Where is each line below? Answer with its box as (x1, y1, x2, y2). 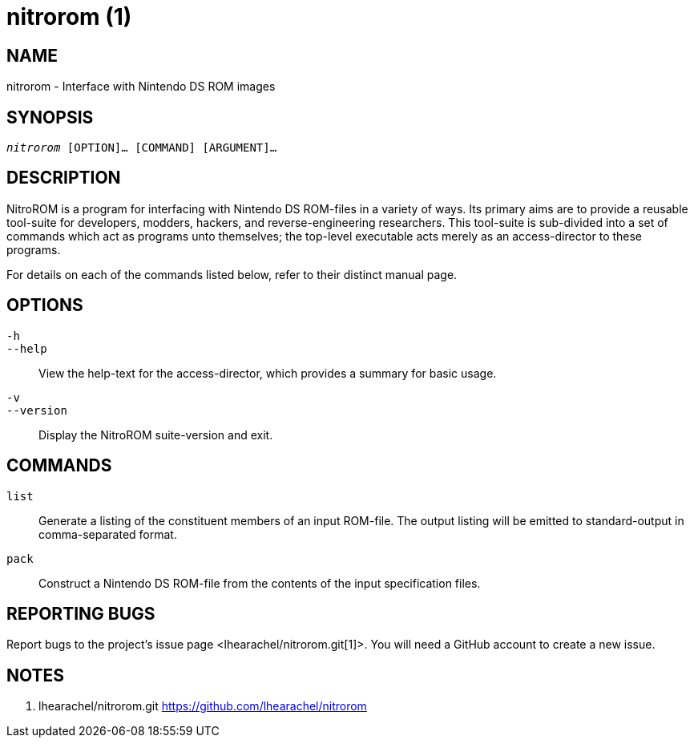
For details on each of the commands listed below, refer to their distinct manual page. (6, 267, 458, 281)
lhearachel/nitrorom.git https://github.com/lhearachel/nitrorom (38, 699, 367, 714)
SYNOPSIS (6, 107, 94, 127)
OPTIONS (6, 295, 83, 316)
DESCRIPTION (6, 168, 121, 188)
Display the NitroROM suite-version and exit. (38, 427, 273, 442)
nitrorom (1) (6, 3, 132, 30)
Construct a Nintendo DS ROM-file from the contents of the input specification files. (38, 576, 481, 590)
